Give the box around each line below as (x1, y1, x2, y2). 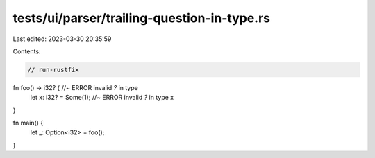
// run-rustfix (27, 66, 79, 73)
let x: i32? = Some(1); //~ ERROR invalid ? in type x (30, 94, 174, 102)
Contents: (12, 47, 41, 55)
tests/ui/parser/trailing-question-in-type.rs (12, 10, 271, 26)
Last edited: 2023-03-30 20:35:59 (12, 35, 112, 43)
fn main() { (12, 119, 44, 128)
